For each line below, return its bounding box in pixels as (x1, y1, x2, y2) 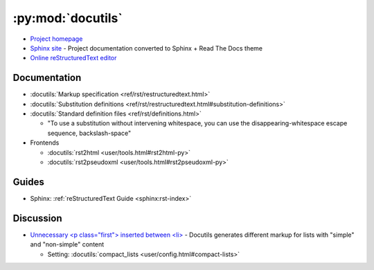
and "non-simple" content (30, 240, 105, 249)
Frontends (30, 138, 60, 147)
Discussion (12, 212, 62, 224)
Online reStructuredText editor (30, 54, 117, 62)
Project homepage (30, 35, 83, 43)
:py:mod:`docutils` (12, 10, 123, 26)
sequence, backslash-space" (47, 129, 132, 137)
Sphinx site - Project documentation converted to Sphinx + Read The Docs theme (30, 44, 263, 52)
